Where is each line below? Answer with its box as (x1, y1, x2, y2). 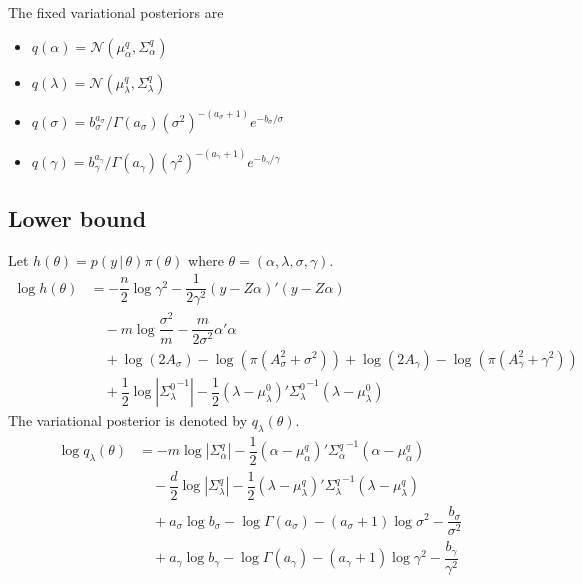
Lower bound (8, 202, 147, 233)
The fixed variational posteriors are (8, 2, 224, 22)
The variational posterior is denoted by (8, 410, 248, 431)
